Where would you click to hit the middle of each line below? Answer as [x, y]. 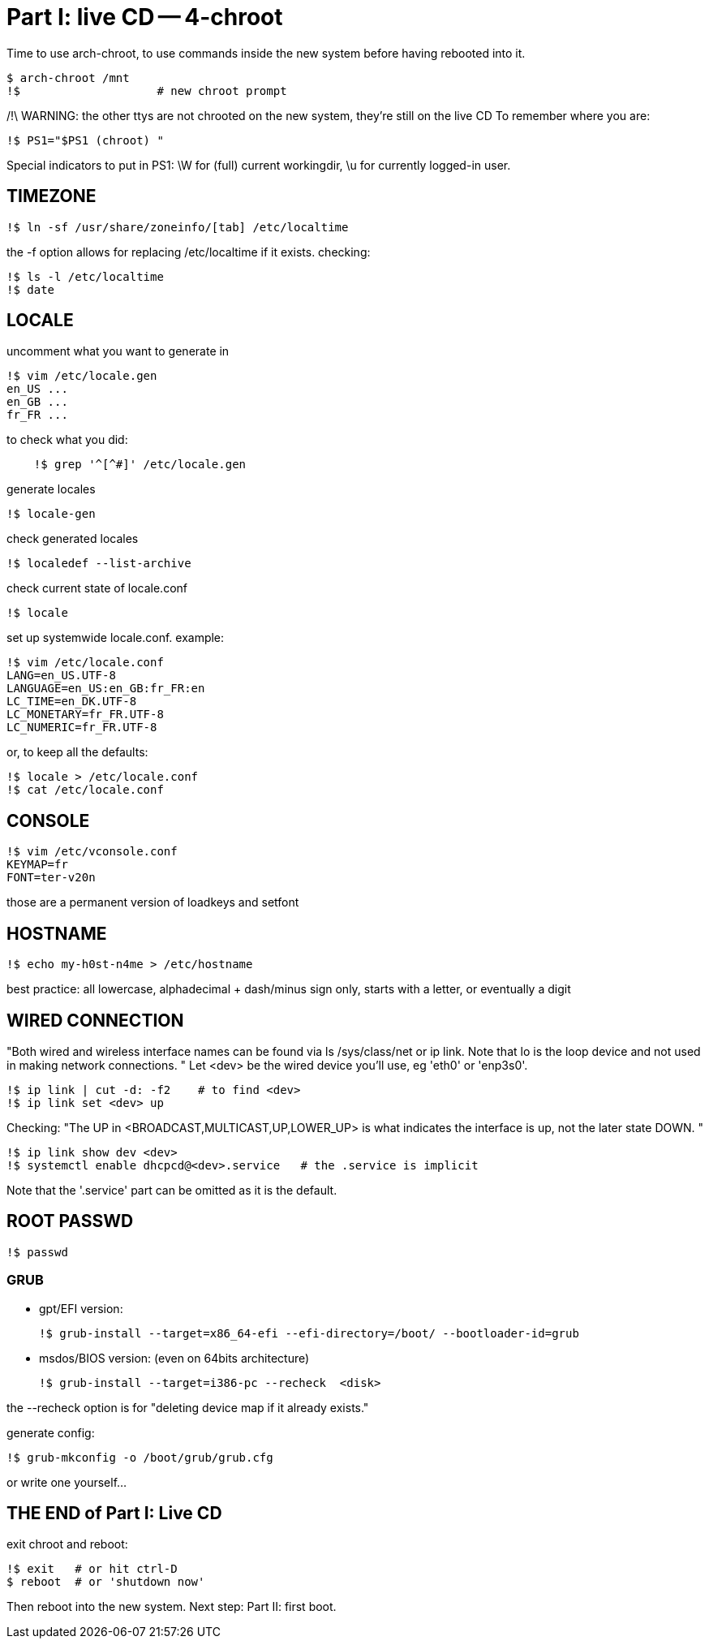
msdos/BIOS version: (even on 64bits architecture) [174, 1358]
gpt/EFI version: [81, 1308]
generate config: [51, 1432]
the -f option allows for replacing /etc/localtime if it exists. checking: [189, 252]
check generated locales [73, 539]
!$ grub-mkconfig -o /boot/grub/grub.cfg [140, 1457]
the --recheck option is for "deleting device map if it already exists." [188, 1407]
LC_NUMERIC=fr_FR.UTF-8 [82, 728]
